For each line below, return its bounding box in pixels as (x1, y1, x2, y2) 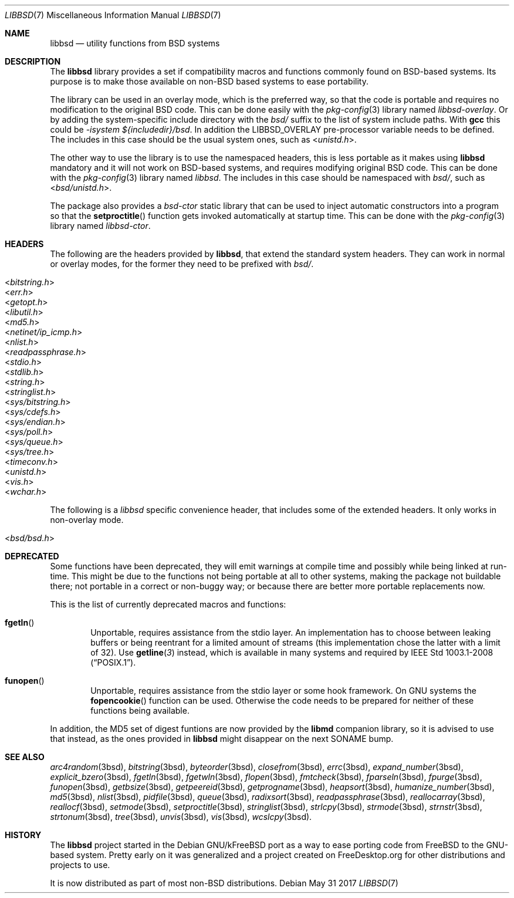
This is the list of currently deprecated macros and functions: (50, 599, 286, 609)
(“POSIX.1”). (90, 657, 136, 667)
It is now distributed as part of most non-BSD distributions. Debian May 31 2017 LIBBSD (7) (50, 878, 398, 888)
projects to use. (50, 860, 110, 870)
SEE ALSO (5, 752, 45, 762)
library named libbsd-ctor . (50, 221, 151, 231)
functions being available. (90, 705, 190, 715)
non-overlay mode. (50, 515, 124, 525)
